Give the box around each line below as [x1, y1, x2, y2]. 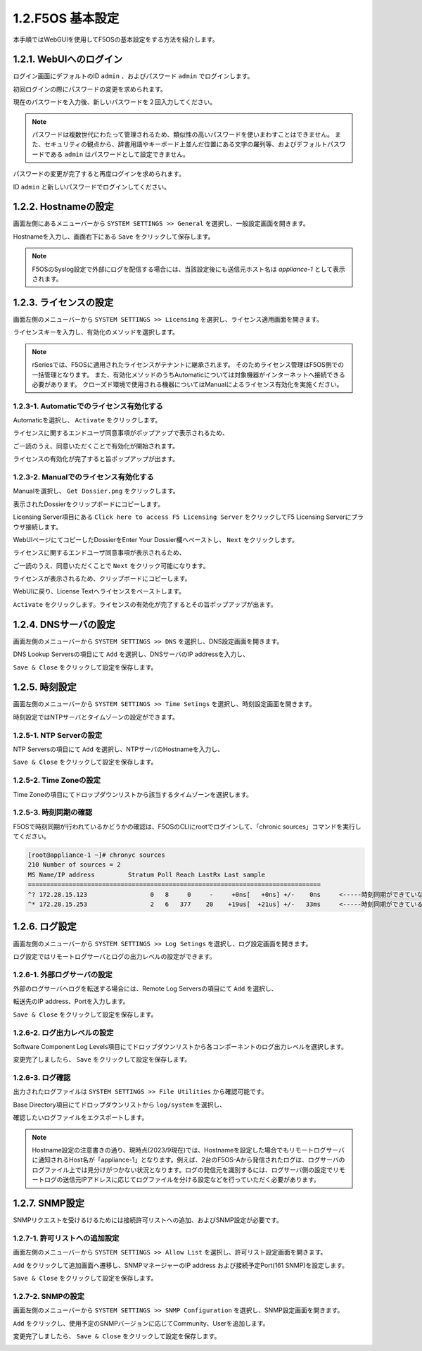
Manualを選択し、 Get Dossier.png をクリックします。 [13, 486, 179, 496]
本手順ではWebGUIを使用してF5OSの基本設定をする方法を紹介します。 [13, 35, 219, 44]
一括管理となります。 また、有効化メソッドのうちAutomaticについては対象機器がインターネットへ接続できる [32, 370, 346, 379]
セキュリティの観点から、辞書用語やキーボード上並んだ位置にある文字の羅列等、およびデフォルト [44, 140, 328, 149]
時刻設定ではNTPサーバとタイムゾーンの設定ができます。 [13, 712, 179, 721]
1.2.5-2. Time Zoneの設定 [13, 775, 101, 785]
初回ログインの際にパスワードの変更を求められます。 [13, 84, 167, 93]
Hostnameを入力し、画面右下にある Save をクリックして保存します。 [13, 232, 215, 241]
